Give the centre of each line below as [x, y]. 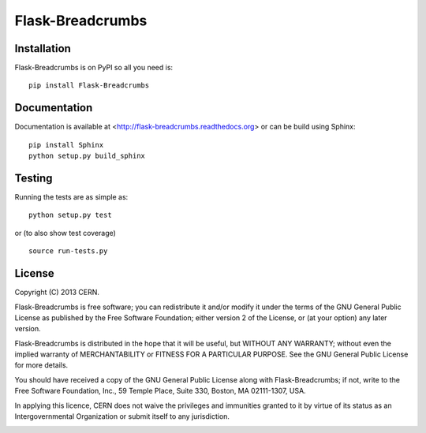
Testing [34, 178]
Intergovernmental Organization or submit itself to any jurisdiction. [122, 416]
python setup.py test [70, 215]
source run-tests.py [68, 251]
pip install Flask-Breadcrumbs [89, 86]
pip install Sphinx [66, 145]
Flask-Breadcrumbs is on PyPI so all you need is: [94, 68]
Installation [43, 49]
